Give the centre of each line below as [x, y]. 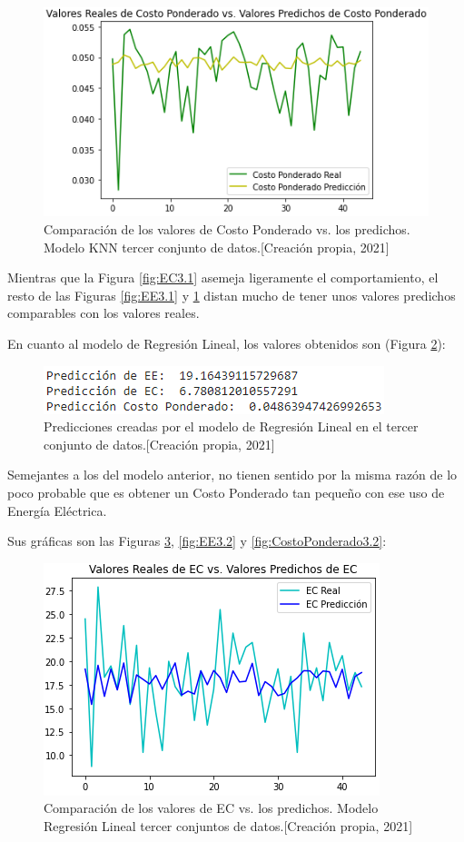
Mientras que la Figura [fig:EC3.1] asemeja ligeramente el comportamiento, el [223, 277]
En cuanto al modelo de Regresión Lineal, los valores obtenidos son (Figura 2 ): [227, 343]
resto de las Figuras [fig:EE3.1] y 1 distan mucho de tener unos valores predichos [232, 295]
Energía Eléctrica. [57, 510]
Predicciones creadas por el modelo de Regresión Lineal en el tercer [231, 426]
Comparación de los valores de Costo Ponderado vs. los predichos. [227, 228]
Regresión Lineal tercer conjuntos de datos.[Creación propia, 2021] [228, 825]
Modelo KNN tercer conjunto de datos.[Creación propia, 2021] [217, 247]
